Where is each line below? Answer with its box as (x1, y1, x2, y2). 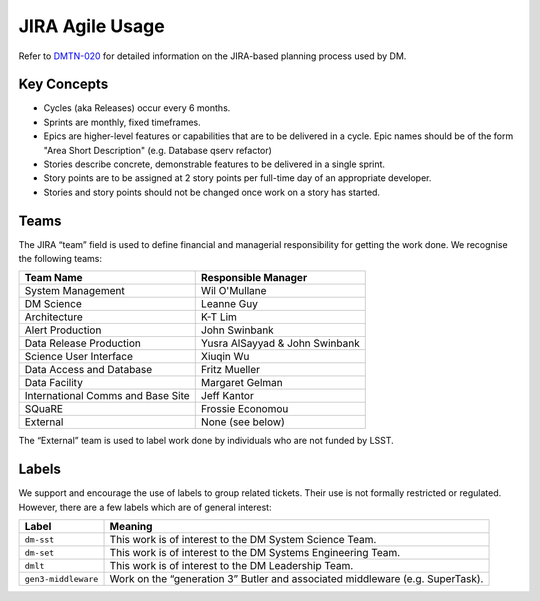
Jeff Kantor (200, 389, 254, 403)
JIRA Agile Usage (18, 15, 165, 37)
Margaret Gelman (200, 376, 284, 390)
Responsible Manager (200, 271, 308, 285)
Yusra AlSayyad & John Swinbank (200, 336, 360, 350)
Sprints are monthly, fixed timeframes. (43, 116, 201, 128)
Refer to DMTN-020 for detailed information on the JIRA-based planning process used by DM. (18, 50, 407, 62)
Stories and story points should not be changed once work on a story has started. (43, 186, 380, 198)
